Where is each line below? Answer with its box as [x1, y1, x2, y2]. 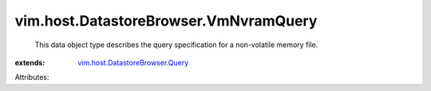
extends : [14, 57, 45, 67]
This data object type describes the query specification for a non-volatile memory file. [34, 40, 318, 49]
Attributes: [14, 73, 49, 82]
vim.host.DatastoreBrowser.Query [77, 57, 189, 67]
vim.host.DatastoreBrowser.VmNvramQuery [14, 12, 318, 30]
